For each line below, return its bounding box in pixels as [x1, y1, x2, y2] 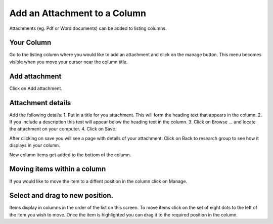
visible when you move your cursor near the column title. [9, 59, 128, 65]
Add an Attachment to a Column [9, 8, 147, 19]
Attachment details [9, 99, 71, 107]
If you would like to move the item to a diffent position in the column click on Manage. [9, 178, 187, 184]
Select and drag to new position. [9, 191, 114, 200]
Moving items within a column [9, 165, 106, 173]
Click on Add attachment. [9, 85, 63, 91]
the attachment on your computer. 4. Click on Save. [9, 126, 117, 132]
